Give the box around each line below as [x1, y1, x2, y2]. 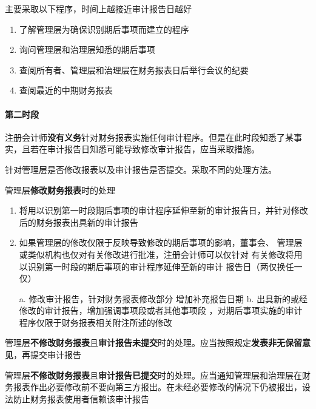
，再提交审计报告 [13, 348, 81, 361]
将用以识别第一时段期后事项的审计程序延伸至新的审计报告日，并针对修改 [19, 204, 308, 217]
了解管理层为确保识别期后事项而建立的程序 [19, 22, 189, 35]
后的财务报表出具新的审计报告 [19, 215, 138, 228]
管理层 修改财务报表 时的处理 [5, 183, 115, 196]
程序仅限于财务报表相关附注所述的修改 [19, 316, 172, 328]
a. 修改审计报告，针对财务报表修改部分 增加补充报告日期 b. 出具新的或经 [19, 292, 308, 305]
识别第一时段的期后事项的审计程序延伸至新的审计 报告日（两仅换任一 [27, 260, 303, 272]
